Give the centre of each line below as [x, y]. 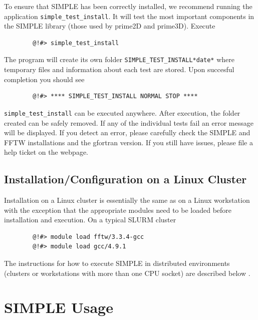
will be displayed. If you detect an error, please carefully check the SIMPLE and [127, 132]
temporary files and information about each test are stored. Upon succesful [119, 69]
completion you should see [44, 79]
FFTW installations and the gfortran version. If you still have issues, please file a [128, 142]
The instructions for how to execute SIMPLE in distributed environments [117, 263]
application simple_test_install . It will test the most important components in [129, 16]
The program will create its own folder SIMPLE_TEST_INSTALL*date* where [119, 59]
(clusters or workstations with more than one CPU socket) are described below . [127, 273]
